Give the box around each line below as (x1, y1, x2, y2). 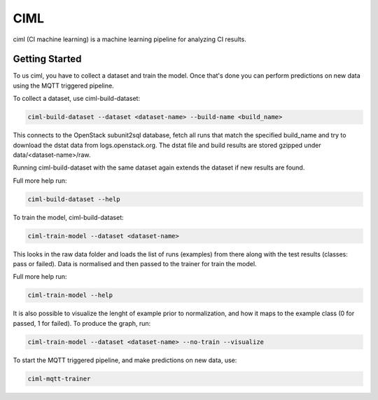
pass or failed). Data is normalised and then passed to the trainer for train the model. (13, 260, 257, 268)
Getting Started (13, 53, 82, 65)
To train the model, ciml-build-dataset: (13, 213, 124, 221)
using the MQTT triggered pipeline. (13, 81, 115, 90)
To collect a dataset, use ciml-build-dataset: (13, 95, 140, 103)
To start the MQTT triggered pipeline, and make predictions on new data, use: (13, 356, 237, 364)
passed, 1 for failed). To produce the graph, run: (13, 319, 151, 327)
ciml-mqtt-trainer (27, 375, 91, 382)
